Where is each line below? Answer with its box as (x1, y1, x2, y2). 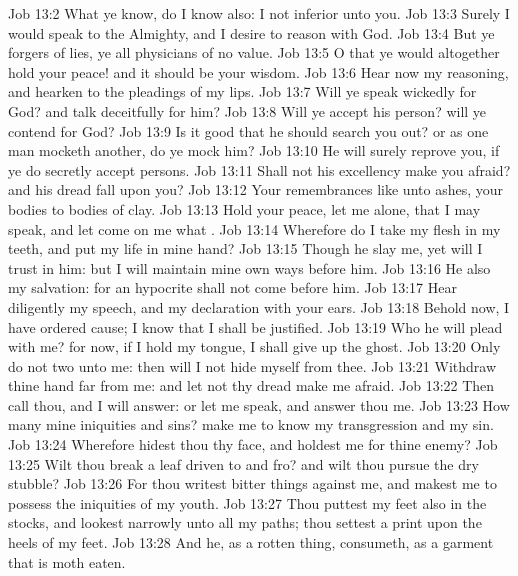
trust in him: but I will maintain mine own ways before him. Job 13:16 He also (8, 257, 491, 278)
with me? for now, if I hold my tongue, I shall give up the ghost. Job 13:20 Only (8, 336, 501, 357)
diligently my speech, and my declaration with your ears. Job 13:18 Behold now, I (8, 296, 510, 317)
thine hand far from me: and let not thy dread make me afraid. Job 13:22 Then (8, 375, 495, 396)
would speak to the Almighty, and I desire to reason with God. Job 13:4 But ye (8, 22, 495, 43)
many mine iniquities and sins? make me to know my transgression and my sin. (8, 414, 494, 435)
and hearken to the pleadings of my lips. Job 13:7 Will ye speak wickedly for (8, 81, 477, 102)
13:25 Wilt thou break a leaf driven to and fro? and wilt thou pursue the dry (8, 453, 479, 474)
